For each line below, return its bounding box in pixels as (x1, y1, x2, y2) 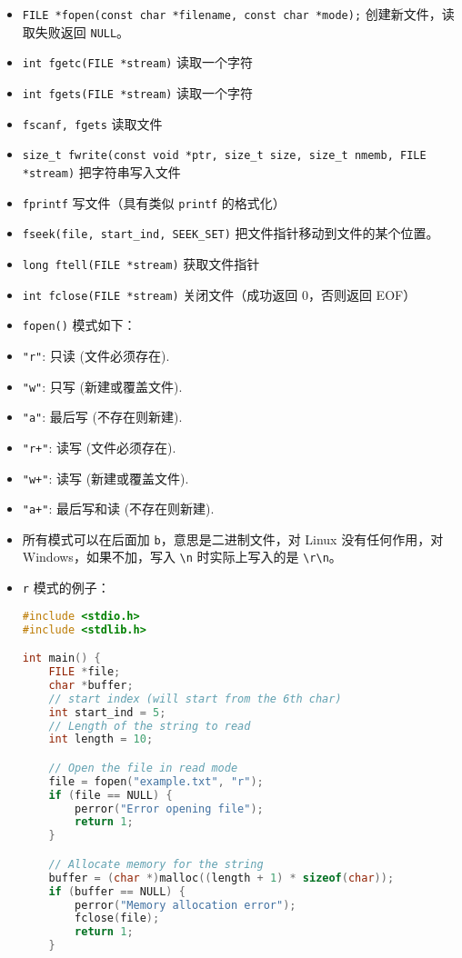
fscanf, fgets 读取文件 (22, 114, 163, 133)
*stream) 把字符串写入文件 (22, 162, 181, 181)
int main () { (22, 652, 101, 665)
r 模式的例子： (22, 578, 110, 597)
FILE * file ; (48, 665, 121, 679)
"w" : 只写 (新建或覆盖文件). (22, 376, 183, 395)
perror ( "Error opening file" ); (75, 802, 264, 815)
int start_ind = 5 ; (48, 705, 166, 719)
